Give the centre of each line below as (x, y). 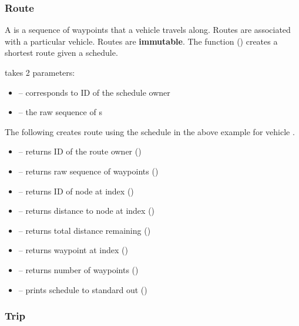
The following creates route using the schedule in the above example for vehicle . (150, 131)
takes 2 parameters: (40, 72)
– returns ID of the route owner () (80, 151)
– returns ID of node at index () (76, 191)
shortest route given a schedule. (61, 53)
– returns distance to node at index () (87, 211)
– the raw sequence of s (60, 112)
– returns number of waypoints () (78, 269)
